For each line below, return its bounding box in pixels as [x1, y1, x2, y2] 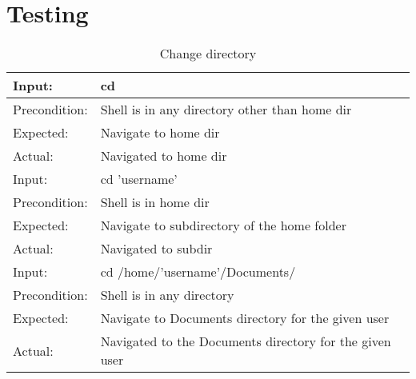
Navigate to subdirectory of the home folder [100, 216, 346, 235]
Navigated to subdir [100, 239, 213, 258]
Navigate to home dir [100, 123, 220, 142]
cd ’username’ [100, 170, 178, 189]
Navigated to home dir [100, 146, 227, 166]
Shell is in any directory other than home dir [100, 100, 352, 119]
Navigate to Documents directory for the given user [100, 309, 390, 328]
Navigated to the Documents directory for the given [100, 332, 391, 351]
